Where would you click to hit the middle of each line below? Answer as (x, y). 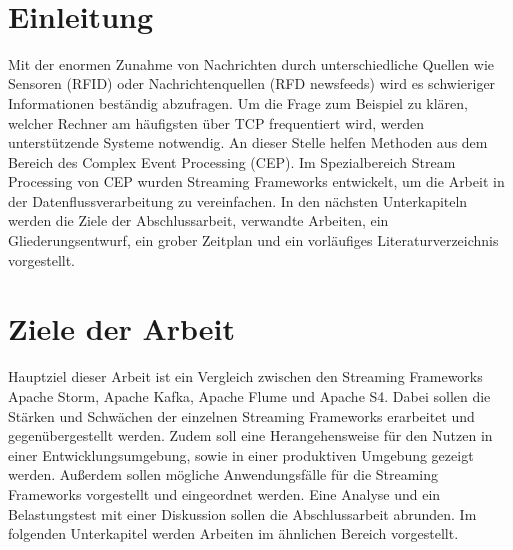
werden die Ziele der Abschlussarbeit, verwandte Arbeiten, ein (198, 220)
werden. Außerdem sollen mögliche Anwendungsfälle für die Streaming (223, 474)
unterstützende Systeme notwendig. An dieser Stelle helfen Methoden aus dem (248, 142)
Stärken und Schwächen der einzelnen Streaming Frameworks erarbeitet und (241, 415)
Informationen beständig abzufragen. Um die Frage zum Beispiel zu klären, (238, 102)
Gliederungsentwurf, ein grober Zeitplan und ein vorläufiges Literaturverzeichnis (253, 240)
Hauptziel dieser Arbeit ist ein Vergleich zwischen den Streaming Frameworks (245, 376)
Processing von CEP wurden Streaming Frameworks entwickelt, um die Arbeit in (256, 181)
